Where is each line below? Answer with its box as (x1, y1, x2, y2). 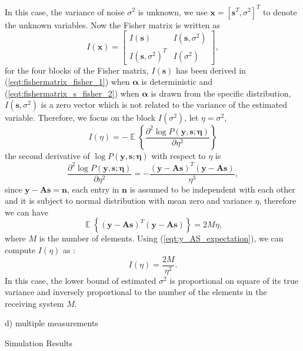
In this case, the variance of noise (5, 5, 125, 18)
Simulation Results (5, 337, 73, 349)
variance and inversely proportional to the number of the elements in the (5, 286, 267, 298)
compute (5, 243, 36, 256)
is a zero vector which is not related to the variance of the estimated (41, 98, 287, 111)
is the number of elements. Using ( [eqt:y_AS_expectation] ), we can (39, 232, 284, 244)
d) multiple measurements (5, 317, 98, 329)
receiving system (5, 297, 64, 309)
